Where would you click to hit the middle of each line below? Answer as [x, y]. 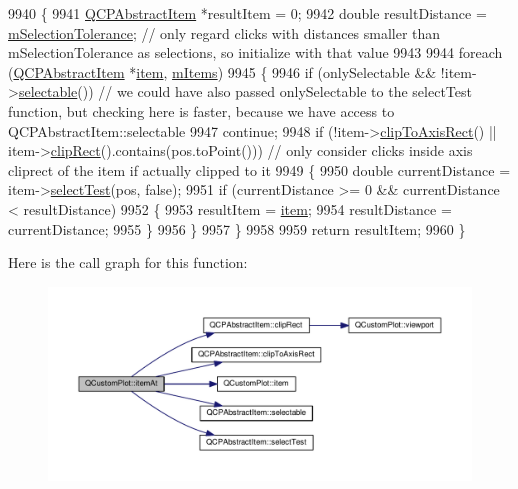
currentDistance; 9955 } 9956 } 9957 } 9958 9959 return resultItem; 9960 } [237, 228]
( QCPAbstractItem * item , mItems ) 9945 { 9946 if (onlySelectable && [222, 71]
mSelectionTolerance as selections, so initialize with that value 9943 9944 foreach [255, 52]
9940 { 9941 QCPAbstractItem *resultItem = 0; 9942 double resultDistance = [247, 13]
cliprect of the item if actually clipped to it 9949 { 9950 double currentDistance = [259, 169]
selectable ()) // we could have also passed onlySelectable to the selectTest [245, 91]
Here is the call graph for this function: [128, 262]
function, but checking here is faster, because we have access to [201, 110]
